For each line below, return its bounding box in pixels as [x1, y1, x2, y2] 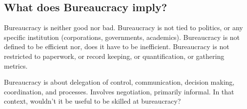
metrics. [4, 60, 28, 71]
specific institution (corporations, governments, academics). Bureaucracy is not [4, 32, 240, 42]
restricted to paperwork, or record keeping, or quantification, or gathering [4, 51, 225, 61]
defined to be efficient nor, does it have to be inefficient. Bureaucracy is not [4, 41, 229, 52]
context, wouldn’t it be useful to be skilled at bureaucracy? [4, 96, 181, 106]
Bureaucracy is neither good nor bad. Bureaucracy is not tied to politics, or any [4, 22, 243, 33]
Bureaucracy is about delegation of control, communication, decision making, [4, 77, 235, 87]
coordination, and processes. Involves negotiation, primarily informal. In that [4, 86, 234, 96]
